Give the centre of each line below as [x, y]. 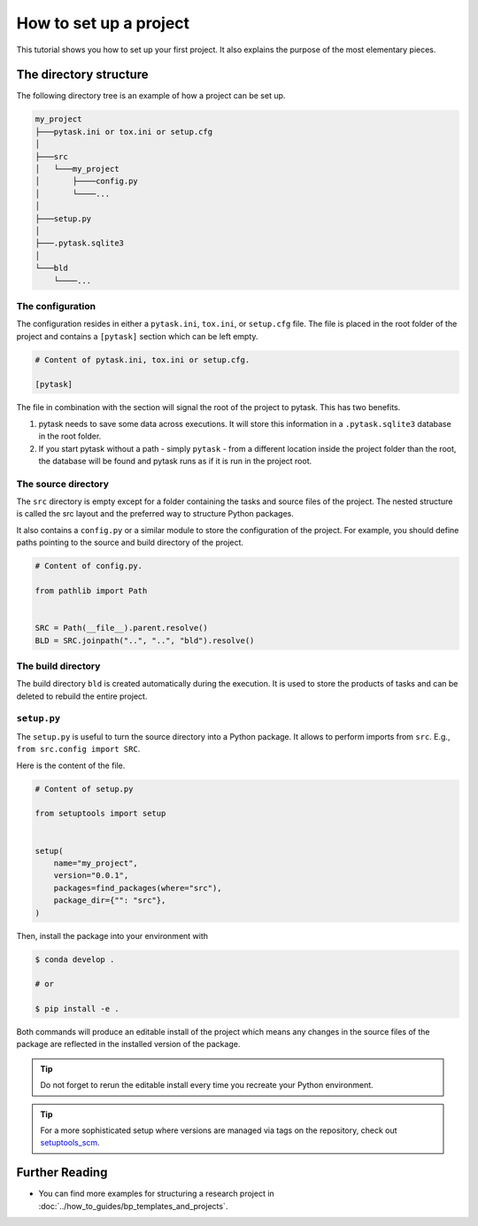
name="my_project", [96, 863]
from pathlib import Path [91, 591]
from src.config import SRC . [78, 749]
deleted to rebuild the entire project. [82, 696]
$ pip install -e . [77, 1009]
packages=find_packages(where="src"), [138, 888]
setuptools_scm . [70, 1143]
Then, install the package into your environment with [112, 935]
